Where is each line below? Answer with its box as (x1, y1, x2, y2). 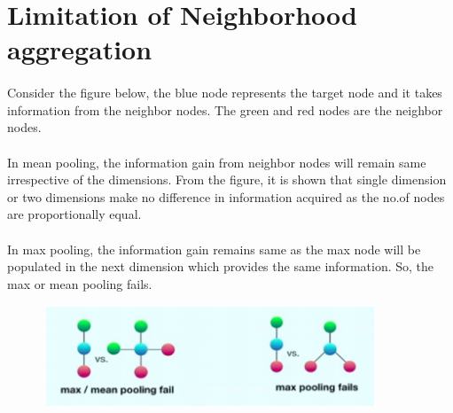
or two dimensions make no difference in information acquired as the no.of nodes (7, 187, 445, 206)
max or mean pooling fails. (7, 274, 152, 292)
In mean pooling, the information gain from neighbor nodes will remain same (7, 152, 426, 171)
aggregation (7, 31, 152, 67)
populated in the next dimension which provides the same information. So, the (7, 257, 434, 276)
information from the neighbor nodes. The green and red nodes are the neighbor (7, 100, 443, 119)
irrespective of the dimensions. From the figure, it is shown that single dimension (7, 170, 447, 189)
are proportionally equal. (7, 205, 142, 223)
